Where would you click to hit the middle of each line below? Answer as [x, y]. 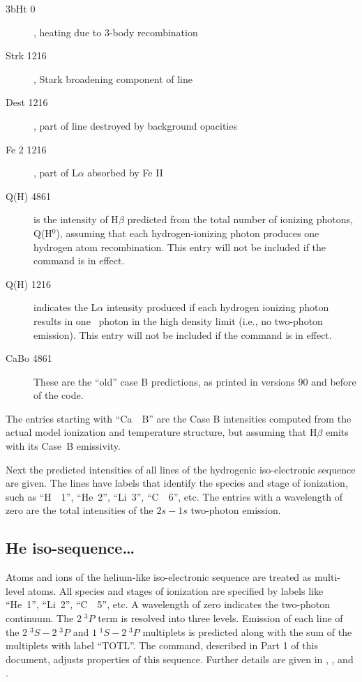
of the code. [59, 395]
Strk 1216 [26, 55]
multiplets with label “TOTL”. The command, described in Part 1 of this [162, 645]
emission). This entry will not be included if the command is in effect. [183, 334]
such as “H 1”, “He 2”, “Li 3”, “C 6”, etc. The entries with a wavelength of [174, 496]
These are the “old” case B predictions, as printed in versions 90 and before [195, 381]
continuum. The [40, 618]
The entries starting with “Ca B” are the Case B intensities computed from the [179, 418]
